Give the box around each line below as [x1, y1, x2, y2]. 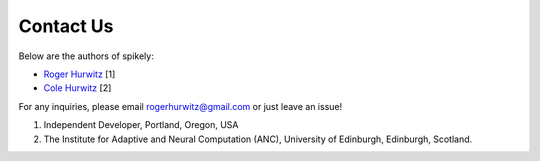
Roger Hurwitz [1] [43, 68, 116, 80]
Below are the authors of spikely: [18, 50, 154, 62]
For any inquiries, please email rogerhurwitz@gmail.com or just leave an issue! [18, 100, 343, 112]
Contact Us [18, 15, 114, 37]
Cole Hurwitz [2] [43, 82, 112, 94]
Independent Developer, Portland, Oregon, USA [43, 119, 239, 131]
